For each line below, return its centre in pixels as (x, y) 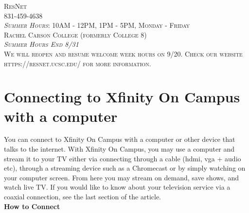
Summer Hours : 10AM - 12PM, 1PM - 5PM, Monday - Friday (97, 25)
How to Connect (32, 206)
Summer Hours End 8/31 (41, 44)
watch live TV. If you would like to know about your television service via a (117, 187)
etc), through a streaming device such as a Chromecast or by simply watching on (125, 168)
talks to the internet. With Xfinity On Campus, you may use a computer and (119, 149)
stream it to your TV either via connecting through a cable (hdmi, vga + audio (123, 158)
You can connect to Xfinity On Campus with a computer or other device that (120, 139)
